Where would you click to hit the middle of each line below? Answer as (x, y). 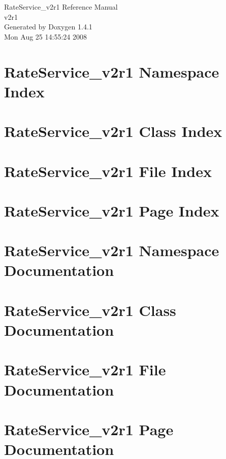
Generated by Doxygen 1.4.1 (48, 27)
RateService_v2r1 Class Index (113, 131)
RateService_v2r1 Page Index (112, 210)
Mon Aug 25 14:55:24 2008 (45, 36)
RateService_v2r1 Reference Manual (61, 7)
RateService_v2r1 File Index (108, 171)
